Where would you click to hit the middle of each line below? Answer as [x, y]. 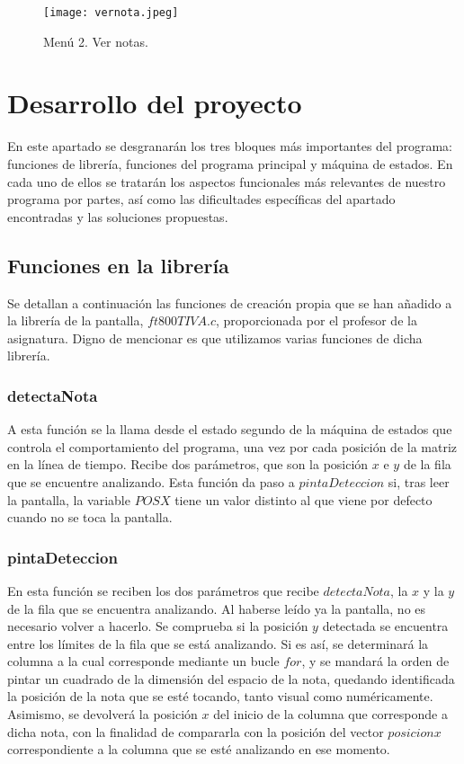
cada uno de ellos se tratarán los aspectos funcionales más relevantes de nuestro [227, 181]
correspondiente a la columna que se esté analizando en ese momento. [199, 749]
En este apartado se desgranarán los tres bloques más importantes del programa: [230, 146]
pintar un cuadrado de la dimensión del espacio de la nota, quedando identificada [231, 678]
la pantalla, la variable [69, 499]
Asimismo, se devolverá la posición [103, 714]
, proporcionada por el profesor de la [316, 320]
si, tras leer [419, 481]
